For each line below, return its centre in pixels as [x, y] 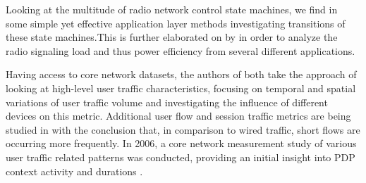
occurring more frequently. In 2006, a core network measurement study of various [181, 143]
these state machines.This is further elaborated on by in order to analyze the [172, 37]
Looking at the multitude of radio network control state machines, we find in [172, 9]
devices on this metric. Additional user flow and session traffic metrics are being [178, 116]
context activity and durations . [74, 171]
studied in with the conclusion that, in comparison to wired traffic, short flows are [183, 129]
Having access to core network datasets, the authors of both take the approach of [181, 74]
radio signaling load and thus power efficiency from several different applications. [181, 50]
